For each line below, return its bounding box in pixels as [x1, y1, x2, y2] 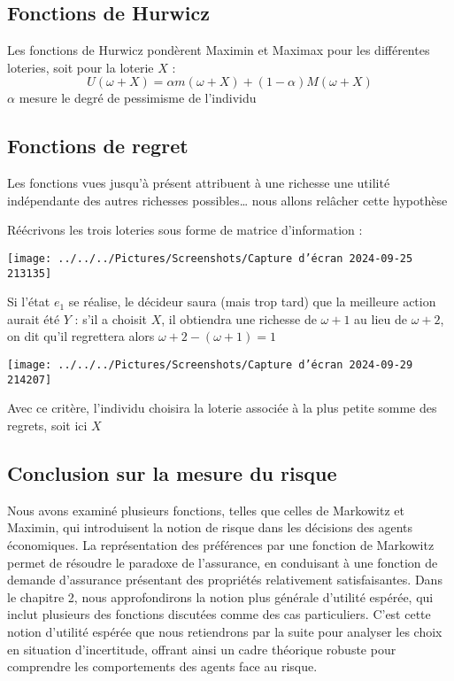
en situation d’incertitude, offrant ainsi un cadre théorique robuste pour [7, 639, 396, 658]
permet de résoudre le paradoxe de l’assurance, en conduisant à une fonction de [7, 553, 438, 571]
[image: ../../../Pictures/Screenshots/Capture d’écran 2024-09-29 [7, 359, 413, 372]
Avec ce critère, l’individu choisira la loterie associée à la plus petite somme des [7, 399, 437, 417]
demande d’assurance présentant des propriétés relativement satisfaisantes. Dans [7, 570, 442, 589]
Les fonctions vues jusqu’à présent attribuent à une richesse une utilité [7, 174, 390, 192]
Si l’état [7, 292, 50, 311]
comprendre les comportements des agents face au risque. [7, 657, 318, 676]
